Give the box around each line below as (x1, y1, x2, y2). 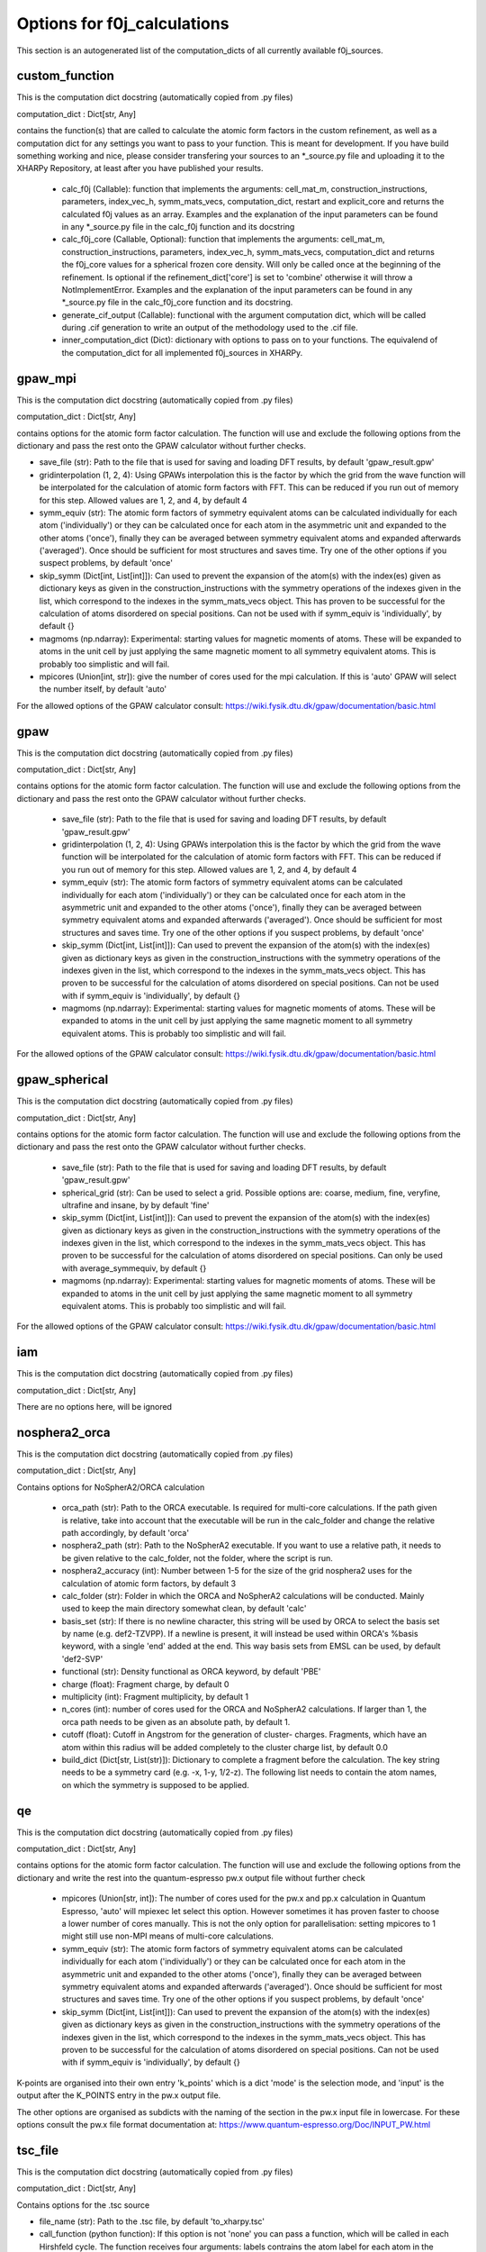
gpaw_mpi (16, 370, 76, 386)
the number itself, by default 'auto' (39, 684, 167, 695)
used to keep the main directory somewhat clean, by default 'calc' (61, 1603, 307, 1614)
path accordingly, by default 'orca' (61, 1527, 189, 1538)
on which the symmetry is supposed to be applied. (61, 1779, 249, 1790)
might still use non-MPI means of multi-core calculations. (61, 1930, 274, 1941)
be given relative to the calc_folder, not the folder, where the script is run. (61, 1552, 333, 1563)
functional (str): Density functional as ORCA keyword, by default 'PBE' (61, 1666, 321, 1677)
